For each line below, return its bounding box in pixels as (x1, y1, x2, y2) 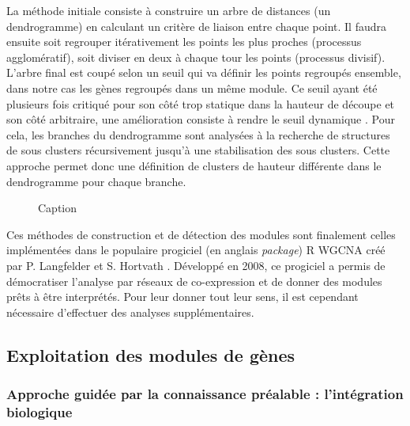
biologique (6, 401, 73, 421)
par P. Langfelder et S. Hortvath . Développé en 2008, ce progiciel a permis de (6, 257, 386, 273)
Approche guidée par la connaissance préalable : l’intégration (6, 383, 404, 403)
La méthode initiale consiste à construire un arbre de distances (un (6, 2, 331, 18)
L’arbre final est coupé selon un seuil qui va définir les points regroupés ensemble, (6, 64, 401, 81)
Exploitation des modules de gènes (6, 342, 295, 367)
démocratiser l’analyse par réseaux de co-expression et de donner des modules (6, 272, 382, 289)
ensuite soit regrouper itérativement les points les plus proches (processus (6, 33, 362, 50)
